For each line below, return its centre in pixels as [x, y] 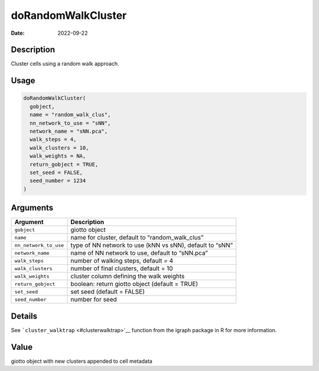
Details [24, 316]
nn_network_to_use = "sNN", [70, 123]
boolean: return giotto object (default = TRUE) [134, 284]
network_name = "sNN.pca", [69, 132]
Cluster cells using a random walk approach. [65, 64]
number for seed [94, 300]
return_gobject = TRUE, [64, 164]
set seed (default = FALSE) [108, 292]
